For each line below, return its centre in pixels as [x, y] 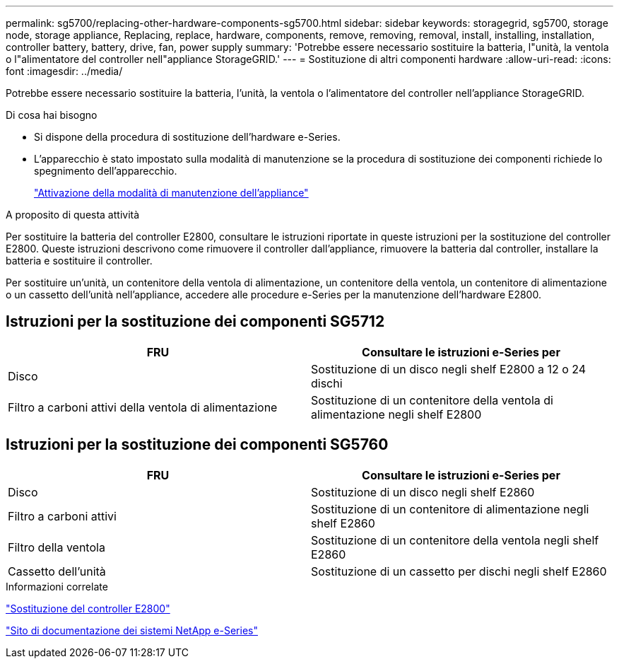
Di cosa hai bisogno [52, 115]
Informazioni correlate [57, 586]
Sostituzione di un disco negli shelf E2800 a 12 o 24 [449, 369]
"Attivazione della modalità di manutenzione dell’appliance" [171, 193]
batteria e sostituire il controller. [79, 261]
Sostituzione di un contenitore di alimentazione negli [450, 509]
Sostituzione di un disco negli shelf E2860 [423, 492]
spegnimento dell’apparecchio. [106, 171]
